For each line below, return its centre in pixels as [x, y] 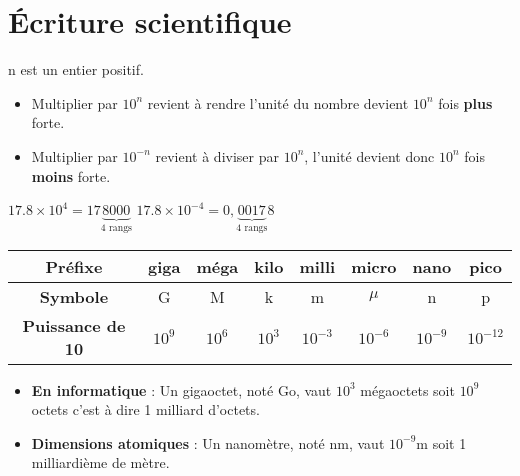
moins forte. [71, 175]
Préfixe [74, 266]
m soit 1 [441, 442]
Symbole [74, 296]
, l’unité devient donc [369, 155]
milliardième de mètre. [100, 462]
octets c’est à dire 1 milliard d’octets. [145, 409]
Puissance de [74, 325]
